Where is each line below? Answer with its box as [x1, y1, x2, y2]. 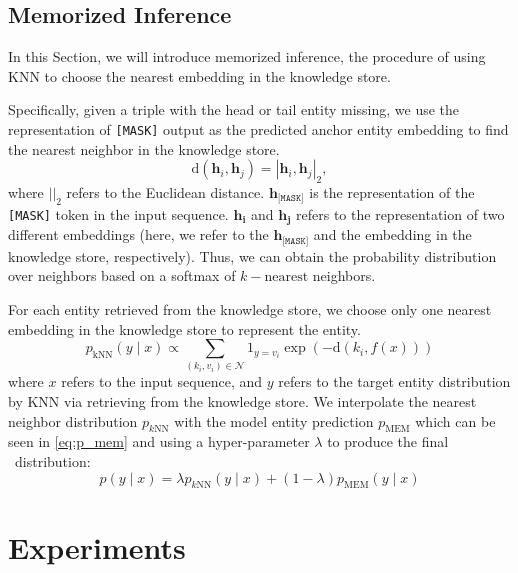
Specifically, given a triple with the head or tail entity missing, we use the [8, 99, 460, 120]
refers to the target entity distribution [278, 371, 511, 392]
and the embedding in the [313, 224, 472, 245]
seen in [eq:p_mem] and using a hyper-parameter [8, 431, 310, 452]
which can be [415, 410, 496, 431]
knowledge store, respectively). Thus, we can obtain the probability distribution [8, 245, 497, 266]
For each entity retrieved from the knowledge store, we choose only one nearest [8, 298, 492, 319]
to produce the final [327, 431, 449, 452]
